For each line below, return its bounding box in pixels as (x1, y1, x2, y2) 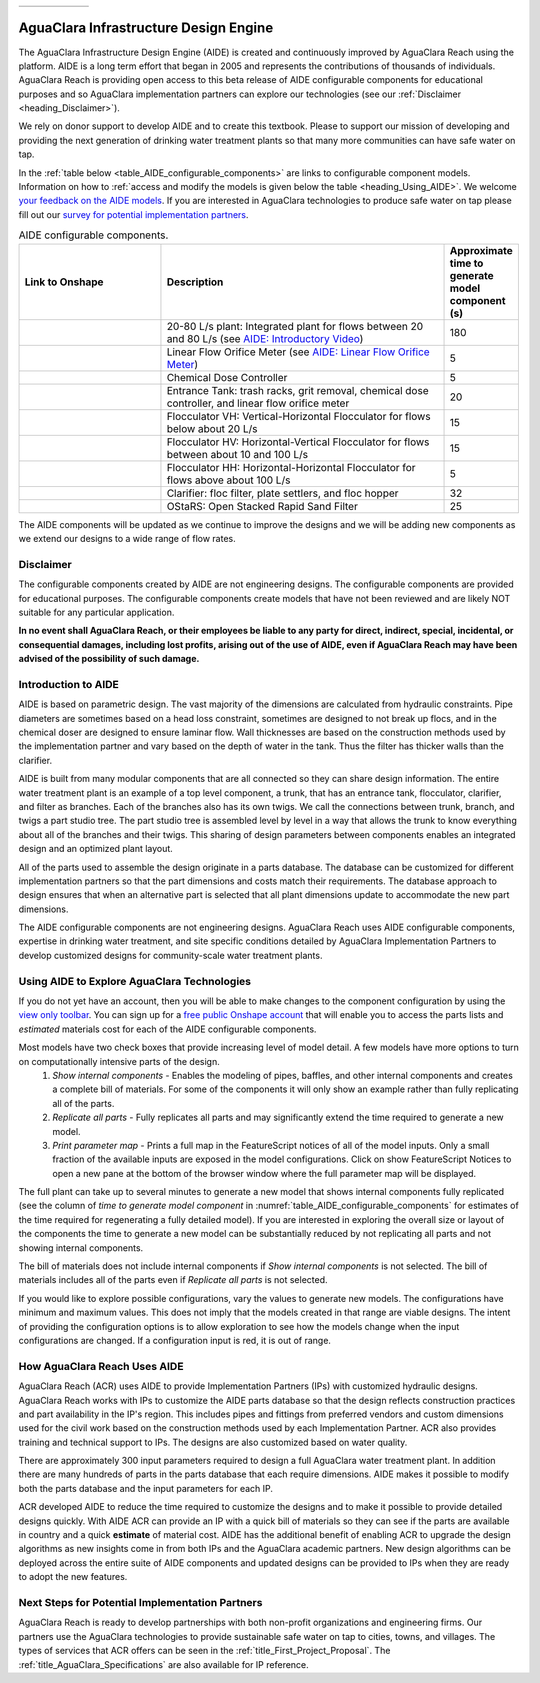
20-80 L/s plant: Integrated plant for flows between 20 (166, 319, 424, 333)
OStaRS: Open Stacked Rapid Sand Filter (166, 499, 359, 513)
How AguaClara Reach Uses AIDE (18, 1359, 184, 1373)
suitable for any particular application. (18, 606, 175, 618)
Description (166, 275, 224, 289)
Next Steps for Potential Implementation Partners (18, 1595, 263, 1609)
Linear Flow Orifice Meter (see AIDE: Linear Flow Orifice (166, 345, 430, 359)
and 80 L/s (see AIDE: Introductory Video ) (166, 331, 364, 345)
